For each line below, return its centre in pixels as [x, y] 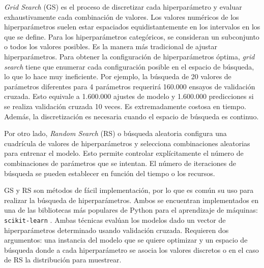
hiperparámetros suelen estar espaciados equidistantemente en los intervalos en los [132, 27]
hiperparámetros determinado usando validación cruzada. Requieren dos [116, 230]
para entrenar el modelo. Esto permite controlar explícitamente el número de [124, 153]
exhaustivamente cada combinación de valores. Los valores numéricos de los [122, 16]
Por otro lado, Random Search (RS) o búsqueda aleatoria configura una [115, 133]
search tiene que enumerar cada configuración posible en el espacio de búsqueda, [129, 66]
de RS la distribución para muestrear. [63, 260]
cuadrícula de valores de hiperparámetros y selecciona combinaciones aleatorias [127, 143]
